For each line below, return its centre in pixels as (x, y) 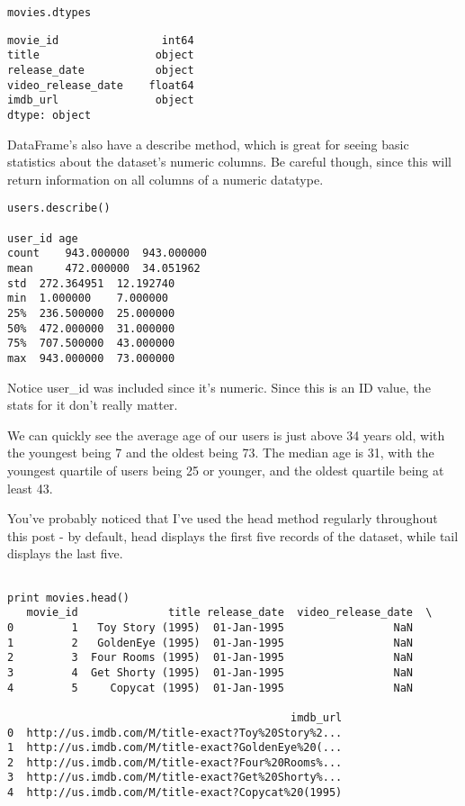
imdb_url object (101, 100)
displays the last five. (65, 553)
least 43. (30, 488)
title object (101, 55)
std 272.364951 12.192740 (91, 283)
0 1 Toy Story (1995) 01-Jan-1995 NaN (210, 627)
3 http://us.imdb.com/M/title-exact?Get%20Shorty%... (175, 778)
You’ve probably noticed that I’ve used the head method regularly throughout (223, 518)
